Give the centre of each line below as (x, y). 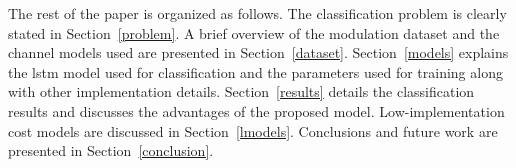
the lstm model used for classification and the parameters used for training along (255, 71)
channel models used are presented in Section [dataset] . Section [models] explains (258, 52)
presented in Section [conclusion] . (111, 150)
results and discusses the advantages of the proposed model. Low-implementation (256, 110)
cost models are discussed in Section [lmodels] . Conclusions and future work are (253, 130)
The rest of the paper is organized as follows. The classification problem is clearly (257, 13)
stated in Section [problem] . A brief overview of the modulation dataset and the (254, 32)
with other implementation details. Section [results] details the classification (241, 91)
